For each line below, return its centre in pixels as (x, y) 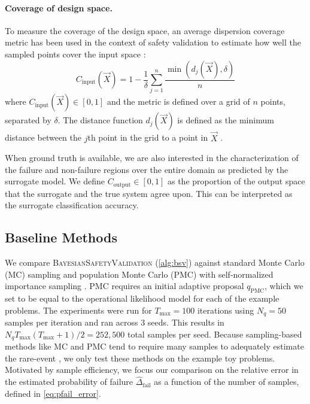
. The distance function (100, 120)
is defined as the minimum (226, 120)
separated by (28, 120)
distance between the (43, 137)
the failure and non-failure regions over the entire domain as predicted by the (147, 169)
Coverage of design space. (59, 7)
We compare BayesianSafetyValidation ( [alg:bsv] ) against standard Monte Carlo (155, 262)
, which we (284, 286)
